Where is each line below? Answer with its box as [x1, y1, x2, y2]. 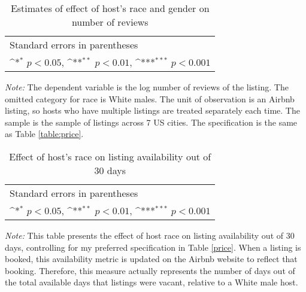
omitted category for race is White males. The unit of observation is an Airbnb [5, 92, 295, 105]
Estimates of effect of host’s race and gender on [10, 1, 210, 15]
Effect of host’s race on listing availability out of [9, 149, 211, 163]
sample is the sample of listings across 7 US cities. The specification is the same [5, 115, 298, 128]
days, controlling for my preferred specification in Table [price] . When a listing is [5, 241, 301, 253]
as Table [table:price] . [5, 127, 84, 140]
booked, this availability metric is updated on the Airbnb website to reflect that [5, 253, 298, 265]
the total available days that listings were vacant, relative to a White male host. [5, 276, 298, 288]
